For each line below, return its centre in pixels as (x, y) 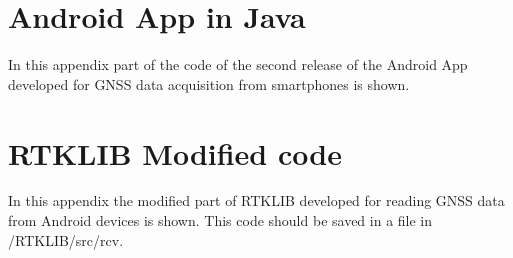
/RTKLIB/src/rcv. (66, 239)
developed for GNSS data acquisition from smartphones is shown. (209, 83)
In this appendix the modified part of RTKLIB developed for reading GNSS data (256, 200)
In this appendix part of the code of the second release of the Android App (238, 64)
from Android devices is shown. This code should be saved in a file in (220, 220)
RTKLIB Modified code (175, 152)
